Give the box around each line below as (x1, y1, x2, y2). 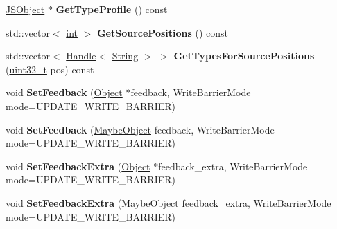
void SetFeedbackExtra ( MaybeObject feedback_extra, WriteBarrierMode (6, 195, 331, 210)
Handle (66, 48, 96, 63)
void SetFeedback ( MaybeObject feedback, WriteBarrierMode (6, 122, 275, 136)
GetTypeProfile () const (55, 2, 168, 16)
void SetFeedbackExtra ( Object (6, 158, 150, 173)
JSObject (6, 2, 45, 16)
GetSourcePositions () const (96, 25, 229, 39)
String (112, 48, 139, 63)
